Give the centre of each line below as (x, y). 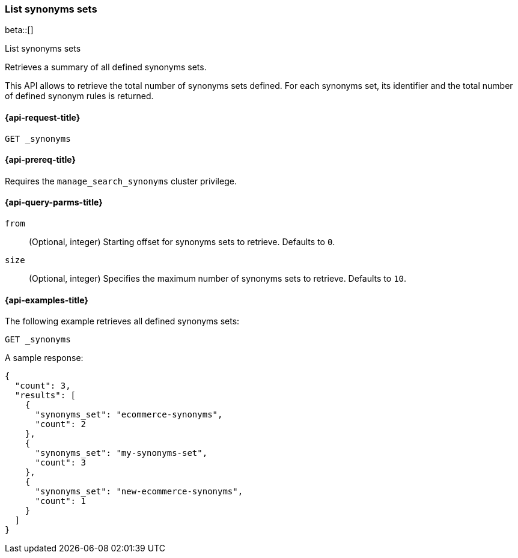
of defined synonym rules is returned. (79, 96)
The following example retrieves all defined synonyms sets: (122, 321)
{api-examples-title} (47, 300)
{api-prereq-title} (41, 160)
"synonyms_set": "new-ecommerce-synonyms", (139, 492)
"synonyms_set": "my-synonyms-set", (121, 453)
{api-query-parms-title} (54, 202)
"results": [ (45, 396)
